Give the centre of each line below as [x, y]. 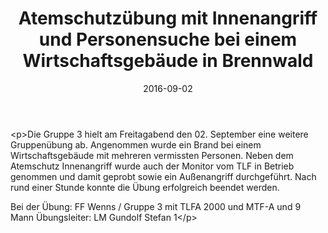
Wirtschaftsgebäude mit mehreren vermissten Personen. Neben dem [152, 155]
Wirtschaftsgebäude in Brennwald [168, 61]
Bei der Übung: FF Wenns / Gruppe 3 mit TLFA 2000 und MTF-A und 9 [156, 206]
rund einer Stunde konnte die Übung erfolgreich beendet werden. [145, 187]
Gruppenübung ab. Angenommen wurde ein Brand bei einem [136, 144]
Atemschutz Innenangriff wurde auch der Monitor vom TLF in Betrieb [152, 166]
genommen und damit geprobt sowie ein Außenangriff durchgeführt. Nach [163, 176]
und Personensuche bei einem [168, 39]
